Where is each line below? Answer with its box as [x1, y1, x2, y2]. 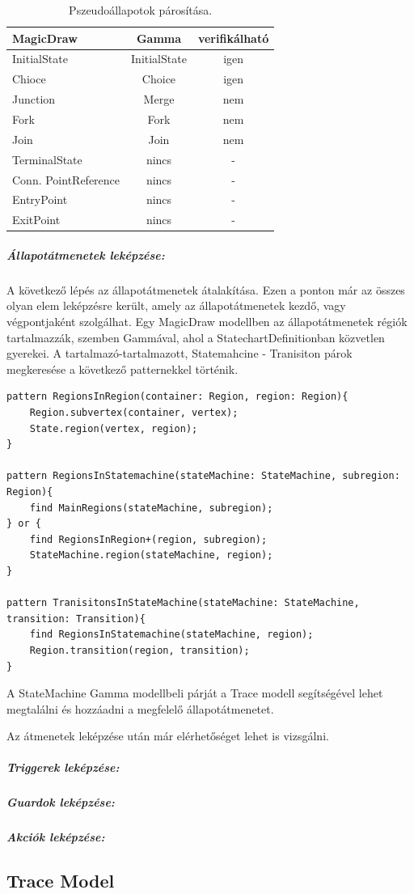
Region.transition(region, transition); [29, 644, 250, 656]
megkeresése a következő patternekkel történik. [6, 360, 239, 377]
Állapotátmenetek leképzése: [6, 246, 165, 263]
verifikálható [197, 29, 269, 46]
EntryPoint [12, 191, 68, 208]
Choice [142, 70, 176, 87]
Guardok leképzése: [6, 794, 115, 811]
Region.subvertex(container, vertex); [29, 407, 239, 418]
